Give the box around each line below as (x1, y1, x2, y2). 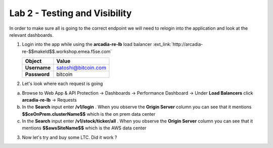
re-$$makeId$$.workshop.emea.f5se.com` (22, 48, 112, 54)
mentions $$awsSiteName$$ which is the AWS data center (22, 125, 147, 131)
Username (25, 64, 51, 71)
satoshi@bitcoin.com (56, 64, 106, 71)
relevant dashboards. (9, 32, 54, 38)
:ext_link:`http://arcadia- (153, 41, 203, 47)
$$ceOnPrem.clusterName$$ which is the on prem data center (22, 111, 156, 117)
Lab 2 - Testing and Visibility (9, 8, 132, 19)
